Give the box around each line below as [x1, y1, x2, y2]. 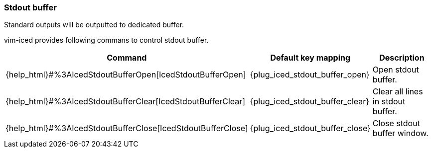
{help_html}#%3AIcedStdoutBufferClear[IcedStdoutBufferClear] [5, 96, 246, 107]
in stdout [372, 96, 406, 107]
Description [379, 53, 425, 63]
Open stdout [372, 65, 419, 75]
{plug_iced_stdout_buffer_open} [250, 70, 370, 80]
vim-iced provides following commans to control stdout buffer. [4, 36, 209, 45]
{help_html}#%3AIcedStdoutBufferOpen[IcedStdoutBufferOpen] [5, 70, 246, 80]
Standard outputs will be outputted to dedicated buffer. [4, 20, 184, 29]
